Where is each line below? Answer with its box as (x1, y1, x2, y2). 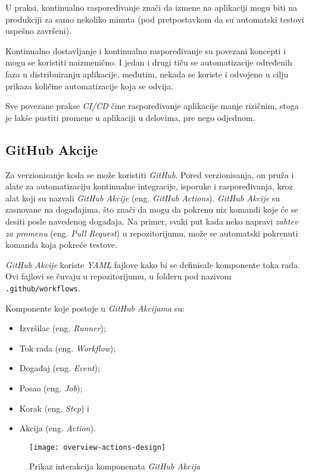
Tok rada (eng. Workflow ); (19, 341, 116, 354)
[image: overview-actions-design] (29, 443, 166, 452)
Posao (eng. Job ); (19, 381, 83, 394)
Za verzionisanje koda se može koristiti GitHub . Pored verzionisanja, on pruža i (5, 168, 294, 181)
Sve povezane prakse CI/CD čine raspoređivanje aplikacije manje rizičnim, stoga (5, 99, 299, 112)
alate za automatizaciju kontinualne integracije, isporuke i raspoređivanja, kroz (5, 180, 293, 192)
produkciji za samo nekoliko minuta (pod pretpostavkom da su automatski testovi (5, 13, 304, 25)
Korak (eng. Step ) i (19, 402, 89, 414)
